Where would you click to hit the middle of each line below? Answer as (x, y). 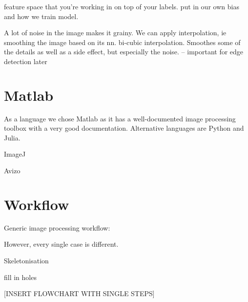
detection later (26, 61)
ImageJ (15, 154)
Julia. (12, 137)
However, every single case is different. (61, 244)
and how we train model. (41, 16)
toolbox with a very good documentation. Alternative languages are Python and (124, 128)
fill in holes (20, 277)
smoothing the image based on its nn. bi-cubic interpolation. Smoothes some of (122, 42)
